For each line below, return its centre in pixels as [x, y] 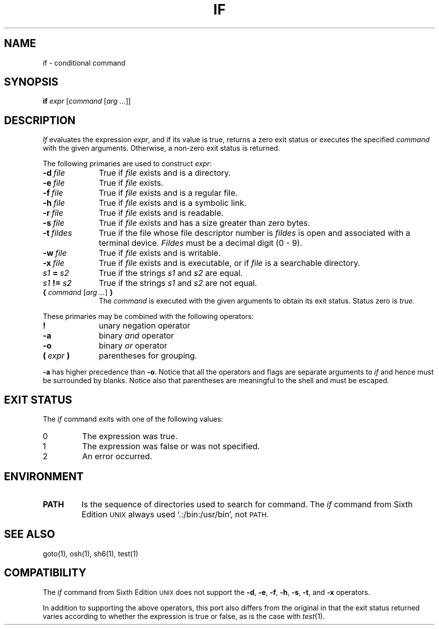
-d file [54, 173]
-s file [54, 223]
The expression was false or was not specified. [171, 446]
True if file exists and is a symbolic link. [173, 203]
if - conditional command [84, 63]
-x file [54, 263]
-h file [54, 203]
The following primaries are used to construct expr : [127, 164]
